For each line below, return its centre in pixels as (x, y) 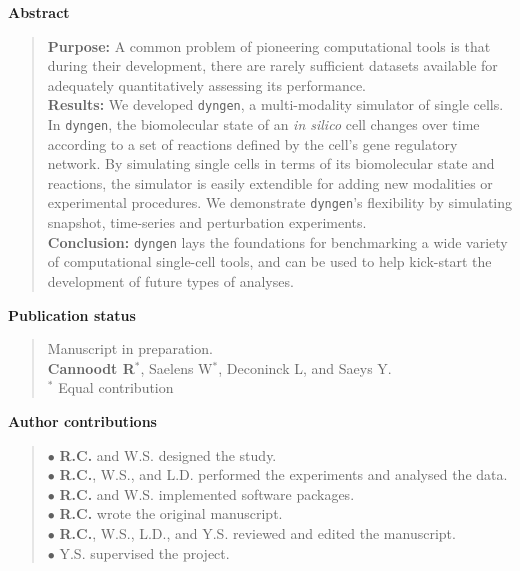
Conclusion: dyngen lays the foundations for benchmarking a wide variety (277, 241)
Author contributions (82, 420)
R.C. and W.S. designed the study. (168, 454)
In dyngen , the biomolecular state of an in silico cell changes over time (263, 124)
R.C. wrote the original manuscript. (171, 513)
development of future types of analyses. (170, 280)
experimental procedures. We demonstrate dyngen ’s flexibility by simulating (280, 202)
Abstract (39, 12)
